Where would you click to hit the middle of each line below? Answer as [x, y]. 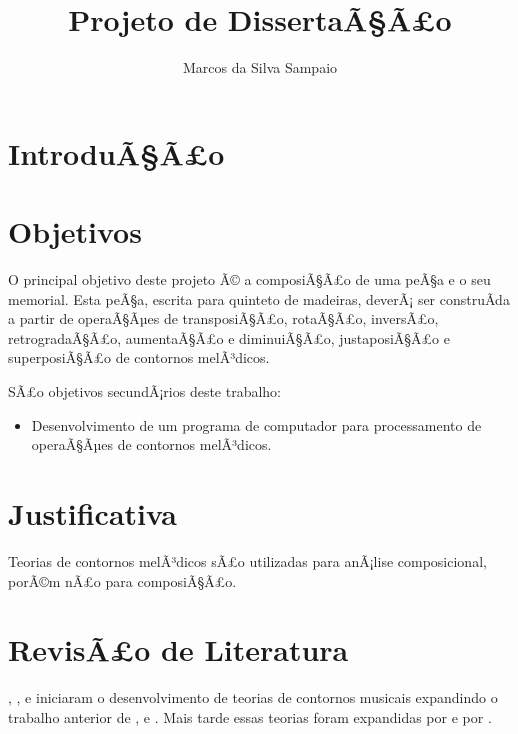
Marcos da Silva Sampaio [260, 67]
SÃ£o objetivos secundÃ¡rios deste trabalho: [145, 391]
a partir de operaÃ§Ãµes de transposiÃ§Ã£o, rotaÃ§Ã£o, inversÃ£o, [223, 318]
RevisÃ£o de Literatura [178, 649]
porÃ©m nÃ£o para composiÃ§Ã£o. [122, 580]
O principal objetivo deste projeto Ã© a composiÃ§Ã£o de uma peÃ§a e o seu [249, 279]
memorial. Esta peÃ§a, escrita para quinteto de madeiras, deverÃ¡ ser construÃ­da [259, 298]
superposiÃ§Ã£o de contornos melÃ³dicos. [139, 357]
